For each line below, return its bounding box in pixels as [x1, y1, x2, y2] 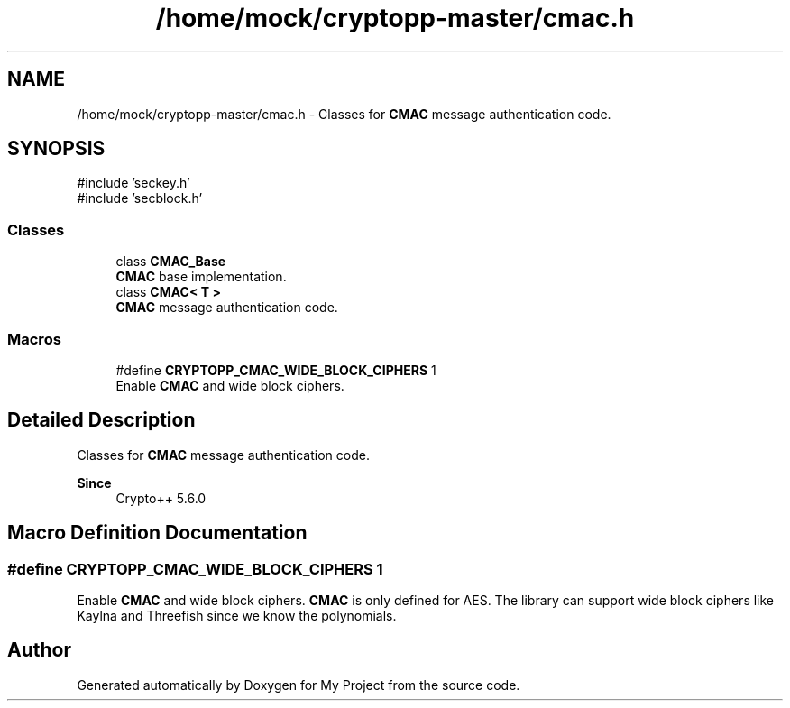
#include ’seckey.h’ [77, 175, 190, 191]
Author [7, 639, 71, 662]
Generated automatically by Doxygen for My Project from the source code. [77, 676, 520, 693]
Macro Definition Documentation [7, 521, 308, 545]
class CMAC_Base [115, 253, 226, 270]
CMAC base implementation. [115, 269, 287, 285]
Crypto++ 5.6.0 [115, 490, 207, 506]
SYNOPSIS [7, 137, 106, 161]
